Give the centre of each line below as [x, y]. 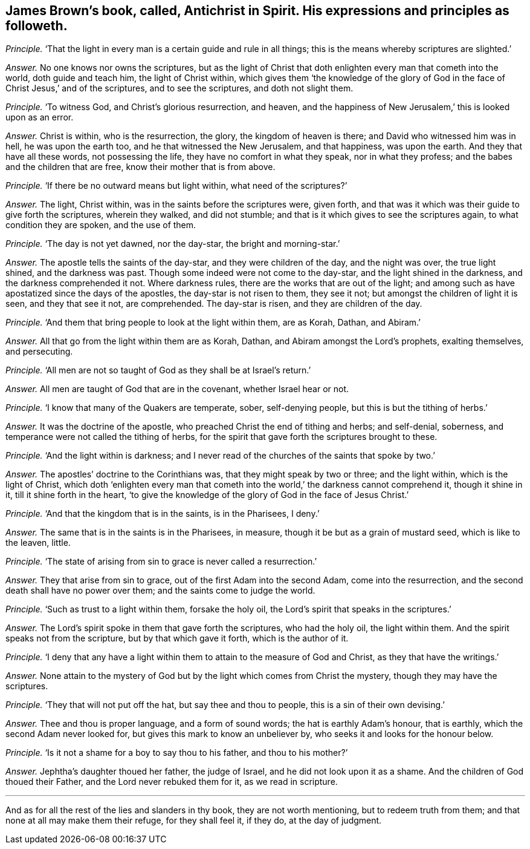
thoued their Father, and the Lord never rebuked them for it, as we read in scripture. [172, 782]
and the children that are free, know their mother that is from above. [141, 167]
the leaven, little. [38, 543]
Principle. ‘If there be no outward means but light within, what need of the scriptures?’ [176, 186]
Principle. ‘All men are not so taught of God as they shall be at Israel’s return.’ [158, 370]
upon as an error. [40, 117]
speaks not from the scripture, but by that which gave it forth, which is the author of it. [177, 638]
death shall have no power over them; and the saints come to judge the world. [160, 591]
